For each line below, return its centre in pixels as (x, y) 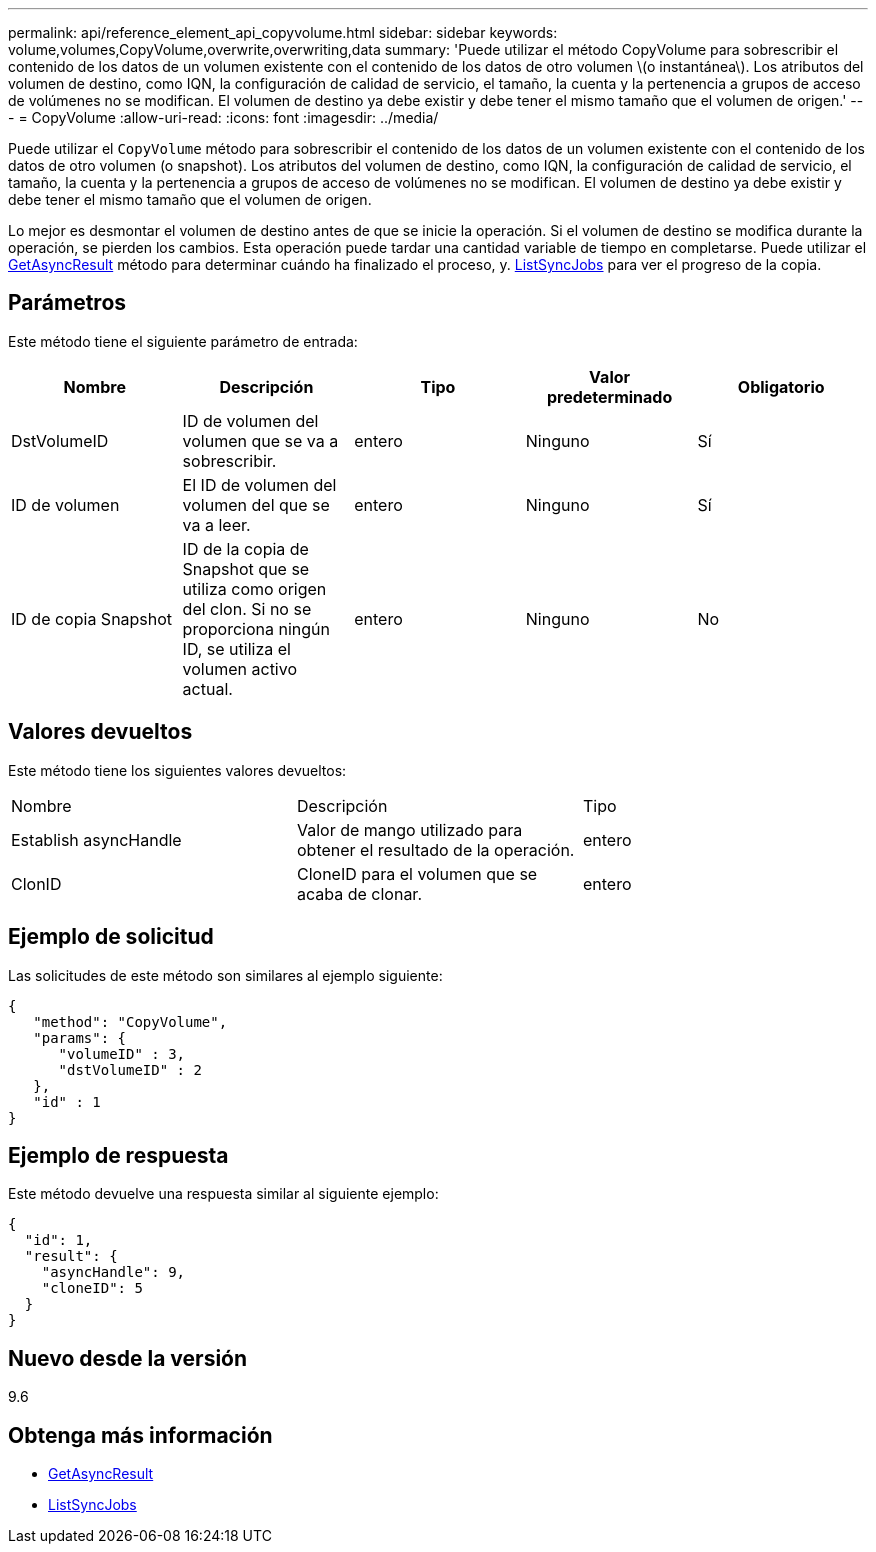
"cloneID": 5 (92, 1288)
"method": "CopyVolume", (130, 1021)
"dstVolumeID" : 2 (130, 1069)
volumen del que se (256, 504)
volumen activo (240, 668)
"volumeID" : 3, (122, 1053)
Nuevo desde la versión (128, 1358)
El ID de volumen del (259, 484)
